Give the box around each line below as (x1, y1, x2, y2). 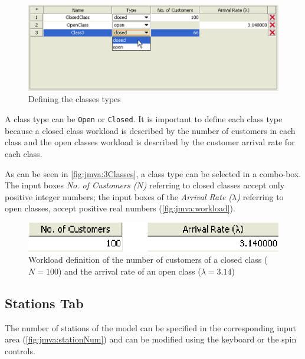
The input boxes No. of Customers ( (5, 179, 137, 191)
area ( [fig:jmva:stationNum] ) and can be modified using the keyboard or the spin (5, 333, 297, 345)
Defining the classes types (28, 93, 121, 105)
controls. (5, 344, 35, 357)
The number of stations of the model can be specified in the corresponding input (5, 321, 296, 334)
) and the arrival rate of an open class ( (58, 265, 201, 277)
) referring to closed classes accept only (143, 179, 285, 191)
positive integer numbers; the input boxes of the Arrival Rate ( (5, 190, 232, 203)
